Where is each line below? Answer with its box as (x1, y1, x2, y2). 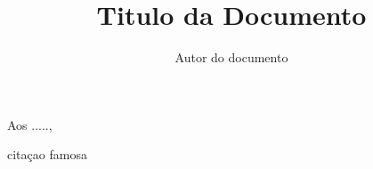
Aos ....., (7, 115, 53, 133)
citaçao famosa (7, 145, 87, 164)
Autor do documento (174, 48, 288, 67)
